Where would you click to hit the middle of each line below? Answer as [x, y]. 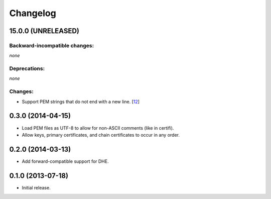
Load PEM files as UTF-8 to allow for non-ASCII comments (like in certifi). [98, 128]
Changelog [33, 13]
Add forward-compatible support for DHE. [65, 161]
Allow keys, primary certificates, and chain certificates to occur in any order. [101, 135]
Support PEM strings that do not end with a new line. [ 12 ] [81, 102]
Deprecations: [27, 69]
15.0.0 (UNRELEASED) [44, 31]
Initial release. [36, 187]
